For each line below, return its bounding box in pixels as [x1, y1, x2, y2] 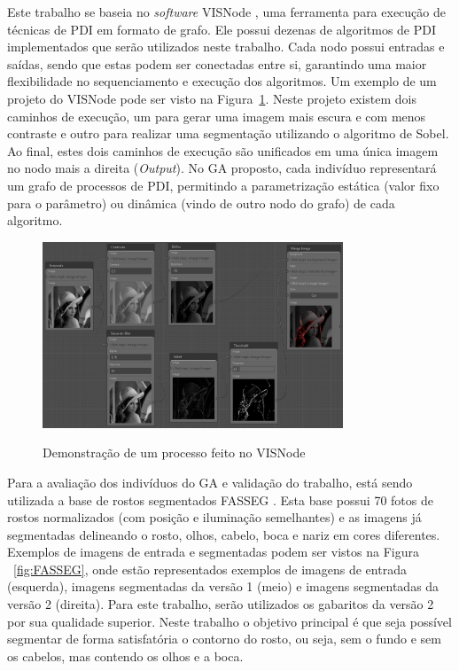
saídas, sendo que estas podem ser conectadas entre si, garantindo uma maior [7, 54, 427, 73]
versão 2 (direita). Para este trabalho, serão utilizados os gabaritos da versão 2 [7, 595, 434, 613]
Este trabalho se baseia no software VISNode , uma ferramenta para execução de [7, 3, 446, 20]
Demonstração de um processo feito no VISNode [43, 443, 306, 462]
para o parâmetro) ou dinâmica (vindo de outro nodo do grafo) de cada [7, 193, 395, 212]
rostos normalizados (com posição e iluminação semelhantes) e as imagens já [7, 508, 422, 527]
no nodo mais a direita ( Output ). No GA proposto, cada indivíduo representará [7, 159, 437, 177]
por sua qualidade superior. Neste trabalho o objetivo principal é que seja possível [7, 612, 452, 630]
